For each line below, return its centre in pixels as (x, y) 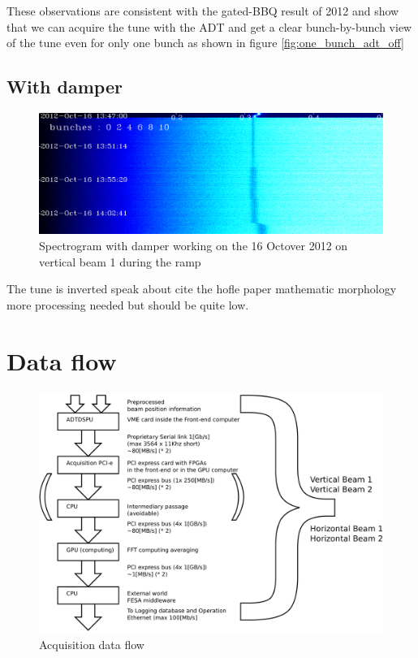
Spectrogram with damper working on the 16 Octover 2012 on (194, 246)
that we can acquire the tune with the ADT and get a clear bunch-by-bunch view (209, 26)
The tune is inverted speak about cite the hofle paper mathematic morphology (202, 289)
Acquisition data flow (92, 644)
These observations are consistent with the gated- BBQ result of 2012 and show (203, 11)
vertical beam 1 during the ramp (120, 261)
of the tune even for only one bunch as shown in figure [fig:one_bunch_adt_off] (205, 43)
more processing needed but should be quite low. (128, 304)
